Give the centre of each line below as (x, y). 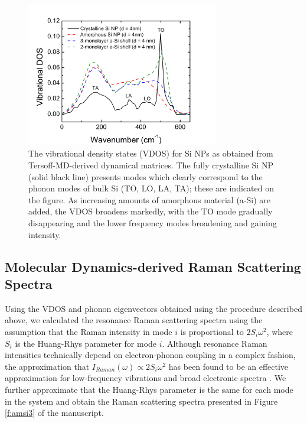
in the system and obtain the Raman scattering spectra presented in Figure (141, 401)
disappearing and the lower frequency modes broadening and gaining (153, 223)
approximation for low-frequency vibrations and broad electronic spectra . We (146, 378)
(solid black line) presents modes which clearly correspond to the (146, 176)
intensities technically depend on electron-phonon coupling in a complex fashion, (150, 355)
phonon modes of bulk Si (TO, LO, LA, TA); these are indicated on (151, 188)
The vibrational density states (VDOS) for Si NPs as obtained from (151, 153)
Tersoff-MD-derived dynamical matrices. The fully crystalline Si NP (151, 165)
